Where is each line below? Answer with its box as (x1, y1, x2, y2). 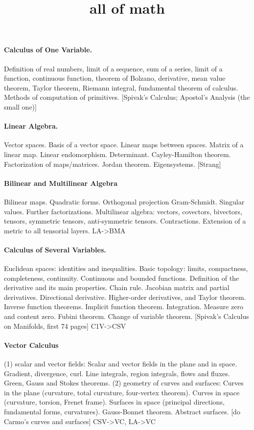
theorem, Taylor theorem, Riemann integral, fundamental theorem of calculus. (4, 82, 238, 92)
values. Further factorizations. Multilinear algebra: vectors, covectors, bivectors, (4, 206, 243, 216)
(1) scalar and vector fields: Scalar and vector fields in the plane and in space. (4, 359, 237, 369)
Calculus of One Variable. (4, 45, 92, 55)
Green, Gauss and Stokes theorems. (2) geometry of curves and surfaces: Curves (4, 378, 244, 388)
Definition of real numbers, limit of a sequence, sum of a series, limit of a (4, 63, 223, 73)
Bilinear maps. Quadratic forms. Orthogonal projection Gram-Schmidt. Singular (4, 196, 245, 206)
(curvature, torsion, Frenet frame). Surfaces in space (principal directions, (4, 397, 225, 407)
